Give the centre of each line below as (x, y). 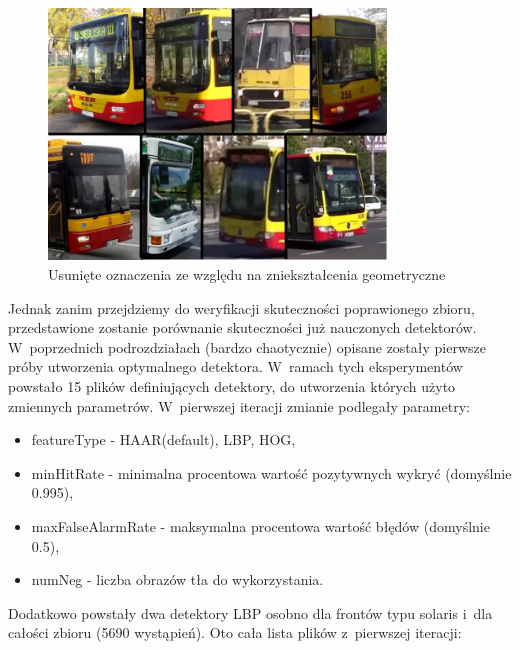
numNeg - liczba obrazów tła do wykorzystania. (177, 579)
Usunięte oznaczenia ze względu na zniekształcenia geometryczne (247, 274)
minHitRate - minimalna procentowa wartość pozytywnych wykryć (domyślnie (271, 472)
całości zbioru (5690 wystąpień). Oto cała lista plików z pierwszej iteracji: (235, 632)
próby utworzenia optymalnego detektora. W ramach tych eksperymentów (235, 366)
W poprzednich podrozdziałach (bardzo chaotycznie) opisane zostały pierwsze (247, 346)
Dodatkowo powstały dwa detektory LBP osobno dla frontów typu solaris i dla (250, 612)
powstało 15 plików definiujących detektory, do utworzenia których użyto (232, 386)
